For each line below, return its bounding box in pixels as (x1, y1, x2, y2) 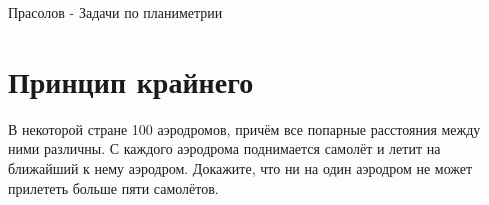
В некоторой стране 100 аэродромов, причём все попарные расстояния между (8, 118, 481, 139)
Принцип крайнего (8, 60, 254, 101)
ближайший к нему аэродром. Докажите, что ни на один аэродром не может (8, 157, 473, 178)
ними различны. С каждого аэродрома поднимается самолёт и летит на (8, 138, 441, 159)
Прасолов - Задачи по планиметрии (8, 2, 223, 22)
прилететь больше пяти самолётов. (8, 177, 219, 198)
